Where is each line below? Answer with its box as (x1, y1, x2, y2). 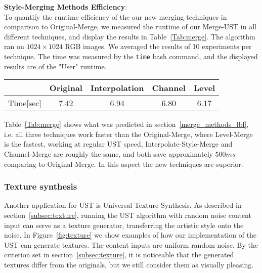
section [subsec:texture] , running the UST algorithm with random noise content (4, 210, 251, 220)
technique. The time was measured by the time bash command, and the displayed (4, 51, 258, 61)
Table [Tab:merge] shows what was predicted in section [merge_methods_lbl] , (4, 119, 249, 129)
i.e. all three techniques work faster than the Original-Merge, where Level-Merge (4, 128, 253, 139)
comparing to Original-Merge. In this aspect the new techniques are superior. (4, 158, 243, 169)
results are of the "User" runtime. (4, 61, 107, 71)
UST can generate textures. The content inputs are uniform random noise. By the (4, 239, 258, 250)
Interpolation (90, 82, 144, 94)
